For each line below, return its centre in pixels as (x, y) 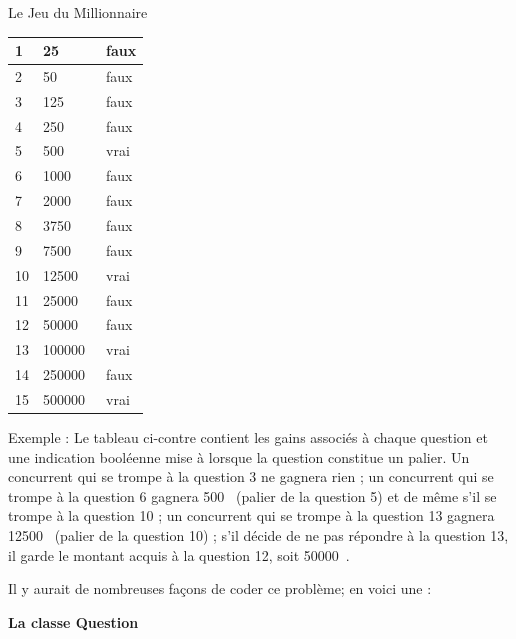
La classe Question (73, 621)
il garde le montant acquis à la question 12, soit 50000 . (179, 554)
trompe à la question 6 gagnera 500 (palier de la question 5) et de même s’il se (252, 495)
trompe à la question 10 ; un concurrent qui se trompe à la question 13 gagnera (251, 515)
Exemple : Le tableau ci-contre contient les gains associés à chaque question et (248, 437)
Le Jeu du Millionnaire (78, 12)
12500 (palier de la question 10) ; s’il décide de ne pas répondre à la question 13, (258, 534)
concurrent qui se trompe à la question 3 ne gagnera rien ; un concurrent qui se (251, 476)
